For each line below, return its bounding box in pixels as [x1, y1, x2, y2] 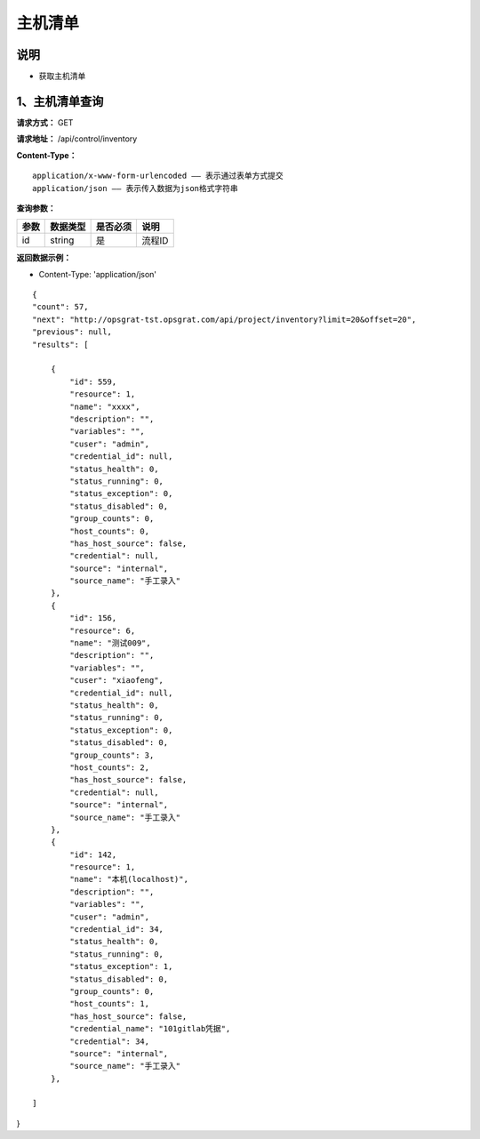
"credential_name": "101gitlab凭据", [69, 1023, 231, 1034]
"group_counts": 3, [69, 750, 155, 760]
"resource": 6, [69, 625, 136, 636]
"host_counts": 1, [69, 999, 150, 1009]
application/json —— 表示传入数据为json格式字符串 [32, 183, 239, 193]
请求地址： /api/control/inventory [16, 133, 138, 144]
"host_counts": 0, [69, 525, 150, 536]
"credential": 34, [69, 1036, 150, 1047]
